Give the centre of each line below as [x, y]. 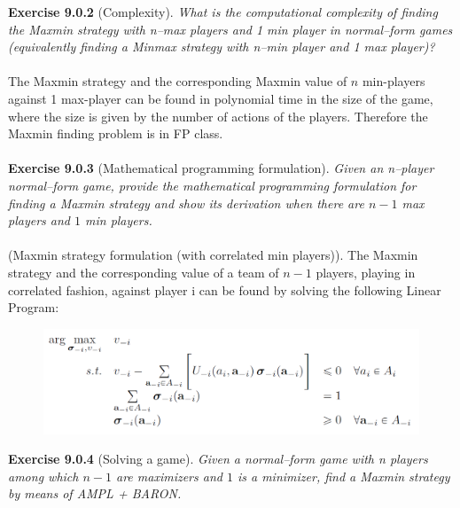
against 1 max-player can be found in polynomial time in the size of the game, [221, 98]
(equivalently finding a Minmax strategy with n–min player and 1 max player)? [222, 47]
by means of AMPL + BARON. [95, 493]
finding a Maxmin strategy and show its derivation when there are [186, 203]
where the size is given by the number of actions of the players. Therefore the [218, 116]
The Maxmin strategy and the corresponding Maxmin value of [178, 81]
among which [43, 476]
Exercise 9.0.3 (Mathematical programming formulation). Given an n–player [221, 168]
